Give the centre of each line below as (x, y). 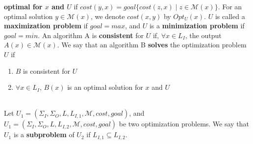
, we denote (108, 16)
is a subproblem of (44, 134)
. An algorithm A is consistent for (91, 35)
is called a (230, 16)
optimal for (23, 6)
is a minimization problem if (197, 26)
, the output (203, 35)
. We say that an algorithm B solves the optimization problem (152, 45)
